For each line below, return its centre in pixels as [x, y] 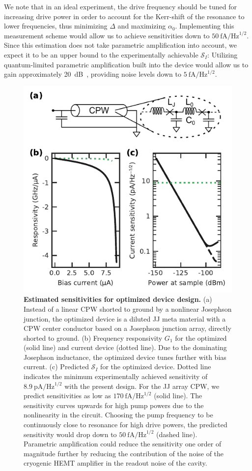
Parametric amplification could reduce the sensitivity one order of [123, 444]
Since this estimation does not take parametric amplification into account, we [120, 45]
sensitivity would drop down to [70, 434]
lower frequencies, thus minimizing [56, 26]
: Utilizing [223, 54]
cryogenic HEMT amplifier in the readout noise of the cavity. [115, 463]
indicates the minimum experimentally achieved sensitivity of [116, 376]
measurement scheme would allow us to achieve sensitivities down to [107, 35]
